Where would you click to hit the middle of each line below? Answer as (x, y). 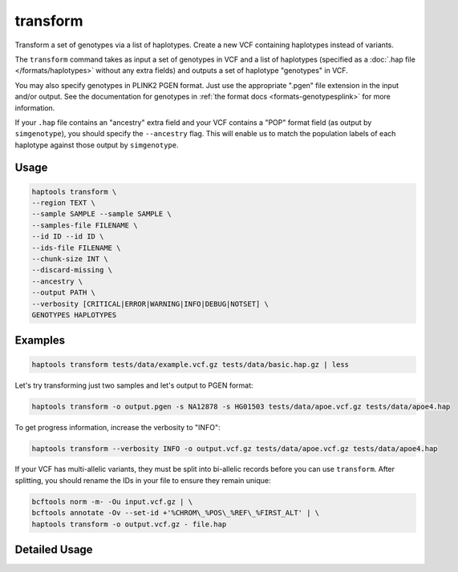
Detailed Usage (54, 550)
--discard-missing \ (72, 270)
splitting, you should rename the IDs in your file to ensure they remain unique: (143, 480)
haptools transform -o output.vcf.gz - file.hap (129, 524)
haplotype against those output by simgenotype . (97, 145)
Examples (40, 340)
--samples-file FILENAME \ (85, 225)
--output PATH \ (64, 293)
